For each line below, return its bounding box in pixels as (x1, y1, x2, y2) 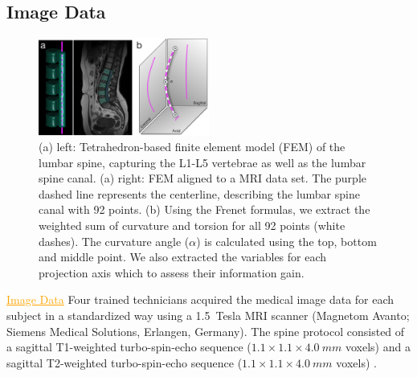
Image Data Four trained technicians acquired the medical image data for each (6, 291, 395, 308)
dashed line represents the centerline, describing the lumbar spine (39, 185, 360, 202)
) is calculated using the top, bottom (196, 232, 377, 249)
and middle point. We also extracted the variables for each (39, 248, 327, 265)
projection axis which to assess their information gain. (39, 264, 305, 281)
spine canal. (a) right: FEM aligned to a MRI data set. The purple (39, 170, 367, 186)
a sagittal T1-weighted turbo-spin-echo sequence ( (6, 338, 251, 355)
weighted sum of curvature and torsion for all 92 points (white (39, 217, 345, 234)
